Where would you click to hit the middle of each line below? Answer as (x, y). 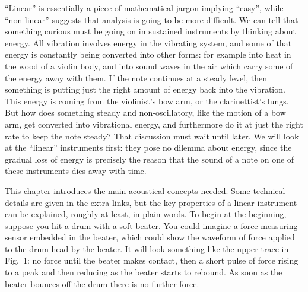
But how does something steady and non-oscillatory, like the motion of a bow (145, 112)
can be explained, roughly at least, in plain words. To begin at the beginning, (146, 214)
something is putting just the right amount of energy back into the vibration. (145, 89)
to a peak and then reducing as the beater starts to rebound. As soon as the (144, 272)
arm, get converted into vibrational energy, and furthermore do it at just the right (154, 124)
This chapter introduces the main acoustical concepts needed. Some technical (145, 190)
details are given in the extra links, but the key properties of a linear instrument (151, 202)
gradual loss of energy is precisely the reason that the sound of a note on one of (150, 159)
